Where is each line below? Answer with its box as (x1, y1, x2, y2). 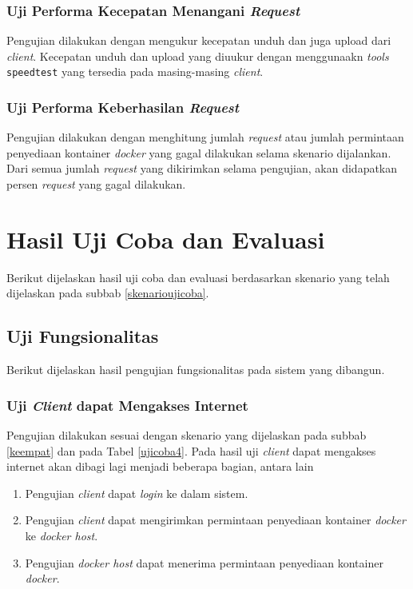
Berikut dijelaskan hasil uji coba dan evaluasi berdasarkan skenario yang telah (6, 269, 390, 285)
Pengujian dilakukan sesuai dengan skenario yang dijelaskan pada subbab (6, 426, 367, 443)
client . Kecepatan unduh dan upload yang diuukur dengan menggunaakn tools (6, 47, 389, 64)
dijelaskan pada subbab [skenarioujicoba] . (6, 285, 209, 301)
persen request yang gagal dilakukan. (6, 176, 186, 193)
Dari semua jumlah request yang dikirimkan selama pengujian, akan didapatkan (6, 160, 398, 177)
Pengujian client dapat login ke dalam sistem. (25, 484, 248, 501)
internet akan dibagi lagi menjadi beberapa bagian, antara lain (6, 458, 314, 475)
